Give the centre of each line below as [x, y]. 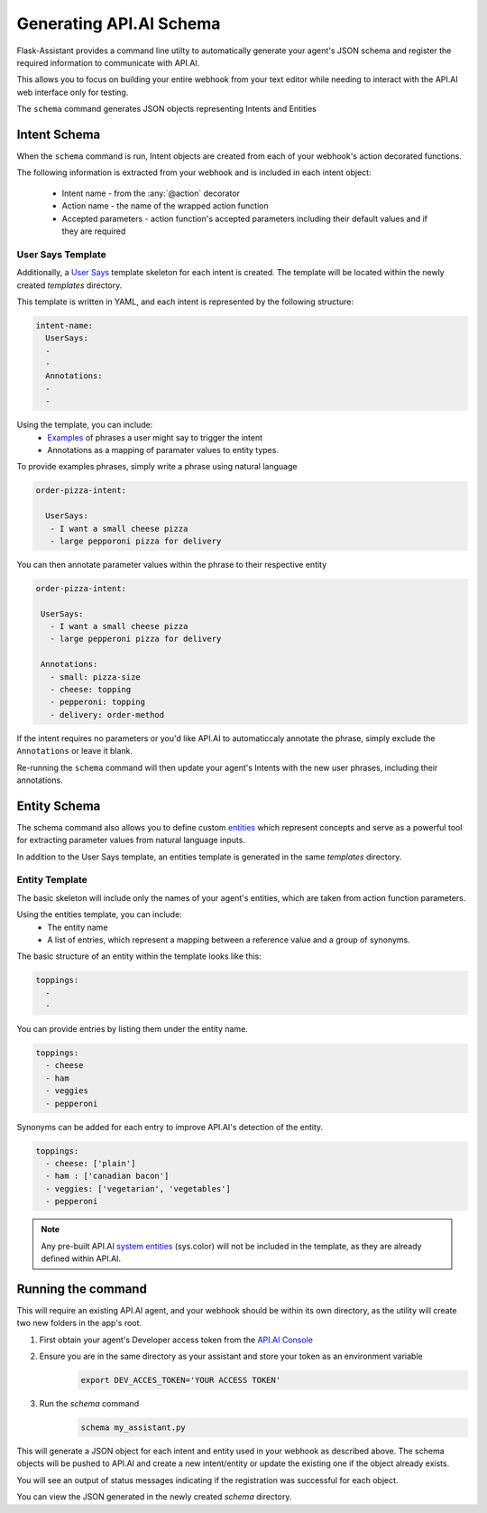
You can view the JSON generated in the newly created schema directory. [154, 1497]
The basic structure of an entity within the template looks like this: [139, 956]
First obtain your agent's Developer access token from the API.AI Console [176, 1340]
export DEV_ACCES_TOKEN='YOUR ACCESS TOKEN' [181, 1380]
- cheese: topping [91, 690]
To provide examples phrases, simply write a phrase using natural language [157, 467]
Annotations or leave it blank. [75, 751]
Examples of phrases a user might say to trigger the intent [155, 437]
